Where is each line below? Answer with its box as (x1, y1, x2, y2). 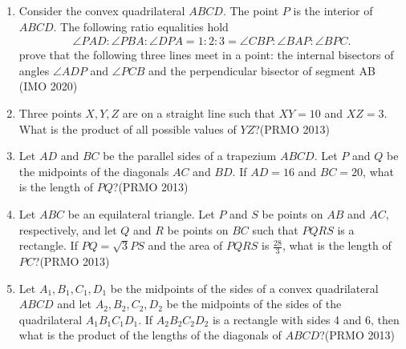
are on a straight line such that (122, 105, 275, 121)
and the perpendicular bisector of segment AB (148, 62, 376, 78)
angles (18, 62, 50, 78)
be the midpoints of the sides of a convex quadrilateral (110, 279, 379, 296)
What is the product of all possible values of (18, 120, 237, 137)
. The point (222, 2, 279, 18)
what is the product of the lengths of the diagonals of (18, 327, 282, 343)
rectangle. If (18, 237, 78, 254)
